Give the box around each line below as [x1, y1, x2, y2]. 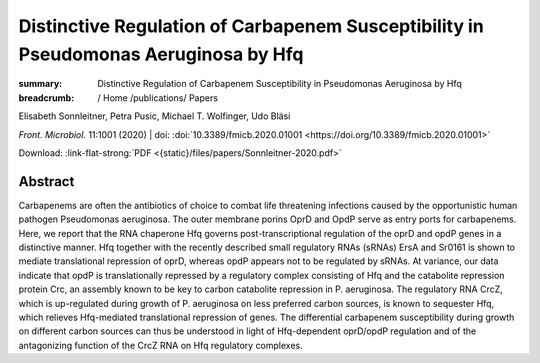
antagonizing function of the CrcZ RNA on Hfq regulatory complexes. [18, 339, 304, 351]
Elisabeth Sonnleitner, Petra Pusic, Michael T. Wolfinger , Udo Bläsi [18, 110, 291, 122]
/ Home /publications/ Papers [97, 91, 219, 104]
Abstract [18, 173, 75, 190]
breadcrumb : [18, 91, 75, 104]
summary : [18, 78, 63, 90]
